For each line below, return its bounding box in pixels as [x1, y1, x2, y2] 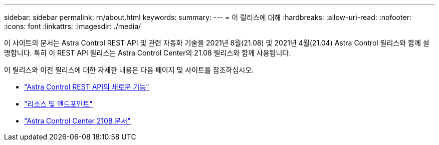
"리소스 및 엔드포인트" [24, 99, 93, 108]
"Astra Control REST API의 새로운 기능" [24, 82, 149, 91]
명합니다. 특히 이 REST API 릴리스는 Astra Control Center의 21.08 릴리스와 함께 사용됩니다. [4, 48, 291, 57]
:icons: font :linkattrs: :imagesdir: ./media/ [4, 22, 141, 30]
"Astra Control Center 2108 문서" [24, 116, 131, 125]
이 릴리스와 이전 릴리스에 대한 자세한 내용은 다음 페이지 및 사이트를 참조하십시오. [4, 65, 254, 74]
